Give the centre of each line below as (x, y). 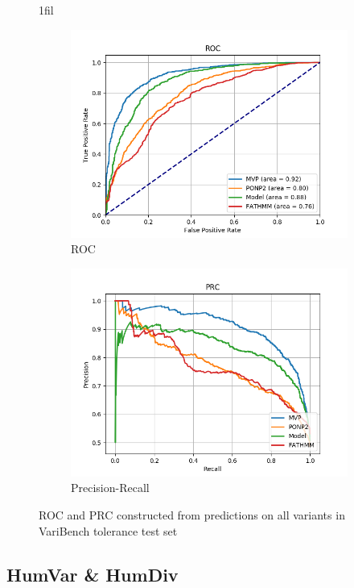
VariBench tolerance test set (108, 530)
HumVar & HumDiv (93, 574)
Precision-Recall (110, 488)
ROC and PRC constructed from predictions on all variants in (192, 514)
